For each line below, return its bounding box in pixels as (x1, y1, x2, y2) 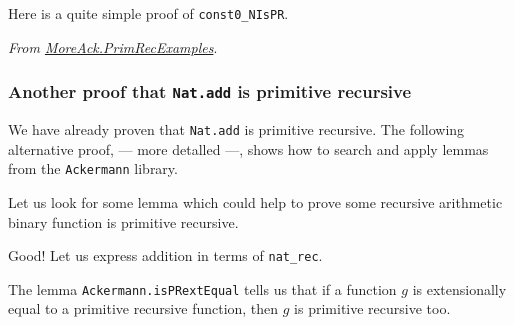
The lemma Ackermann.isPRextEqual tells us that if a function (8, 278, 397, 299)
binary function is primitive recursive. (8, 211, 239, 232)
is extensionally (412, 278, 507, 299)
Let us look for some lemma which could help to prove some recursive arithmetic (8, 191, 503, 212)
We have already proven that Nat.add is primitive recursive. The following (8, 119, 465, 140)
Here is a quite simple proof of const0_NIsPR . (8, 3, 289, 23)
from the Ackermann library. (8, 158, 178, 179)
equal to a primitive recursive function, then (8, 298, 279, 319)
